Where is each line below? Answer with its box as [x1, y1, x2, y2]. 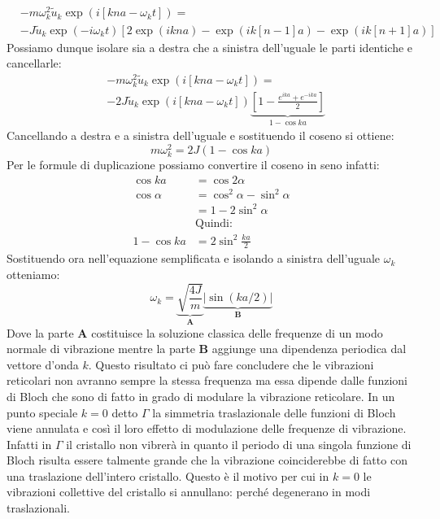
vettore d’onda [7, 355, 79, 373]
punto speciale [7, 403, 78, 421]
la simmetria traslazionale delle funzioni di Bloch [152, 403, 396, 421]
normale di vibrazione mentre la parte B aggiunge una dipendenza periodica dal [7, 340, 407, 357]
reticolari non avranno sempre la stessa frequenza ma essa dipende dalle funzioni [7, 372, 407, 389]
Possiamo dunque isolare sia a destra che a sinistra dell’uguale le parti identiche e [7, 38, 413, 55]
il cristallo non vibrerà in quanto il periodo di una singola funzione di [66, 435, 412, 452]
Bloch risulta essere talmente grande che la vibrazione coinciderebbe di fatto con [7, 451, 407, 469]
